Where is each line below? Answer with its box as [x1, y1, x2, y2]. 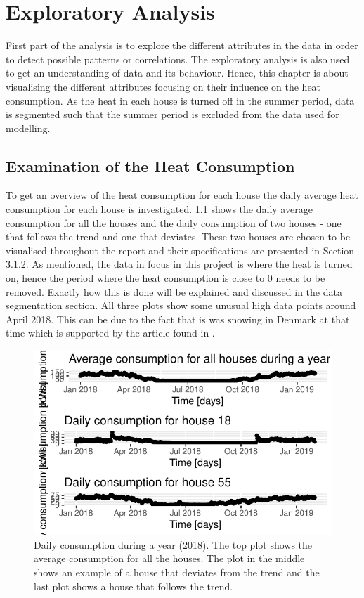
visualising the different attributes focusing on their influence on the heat [6, 79, 321, 93]
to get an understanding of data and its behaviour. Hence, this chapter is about [6, 65, 349, 80]
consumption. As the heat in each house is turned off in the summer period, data [6, 93, 355, 108]
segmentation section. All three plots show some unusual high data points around [6, 298, 356, 313]
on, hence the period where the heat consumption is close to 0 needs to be [6, 271, 325, 285]
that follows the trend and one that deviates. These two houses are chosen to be [6, 229, 351, 244]
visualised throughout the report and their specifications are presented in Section [6, 242, 355, 257]
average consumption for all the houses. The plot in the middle [34, 551, 305, 566]
